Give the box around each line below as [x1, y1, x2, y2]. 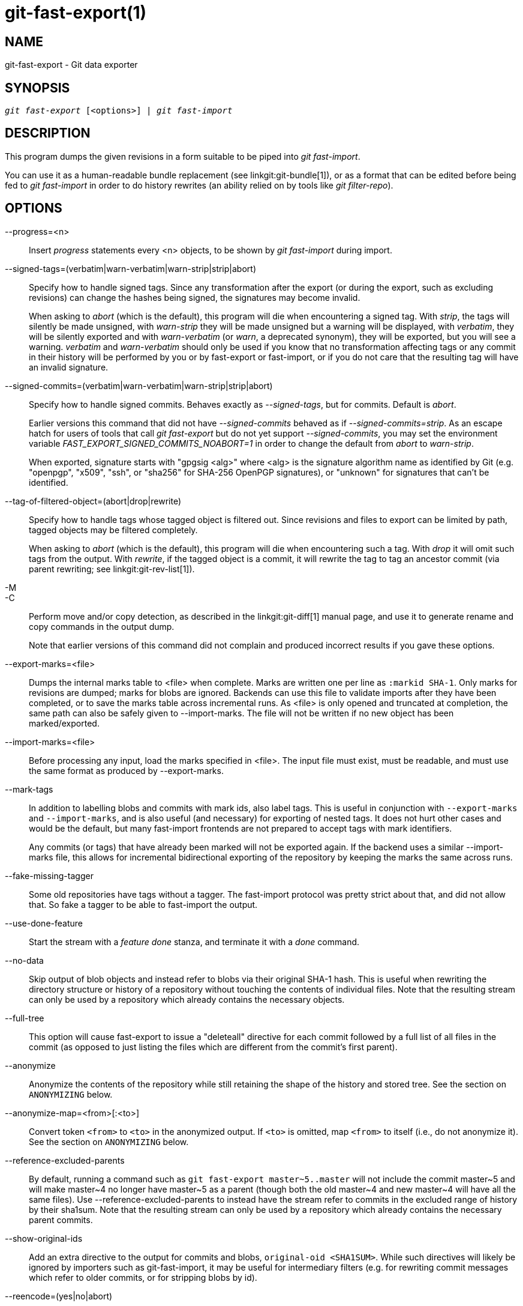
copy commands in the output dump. [29, 621, 175, 632]
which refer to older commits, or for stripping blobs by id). [29, 1272, 257, 1283]
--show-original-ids [5, 1233, 83, 1244]
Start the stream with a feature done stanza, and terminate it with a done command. [29, 936, 360, 947]
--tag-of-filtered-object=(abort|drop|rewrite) [5, 495, 182, 506]
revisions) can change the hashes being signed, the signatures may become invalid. [29, 292, 360, 303]
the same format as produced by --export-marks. [29, 765, 224, 776]
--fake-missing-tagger [5, 870, 94, 881]
